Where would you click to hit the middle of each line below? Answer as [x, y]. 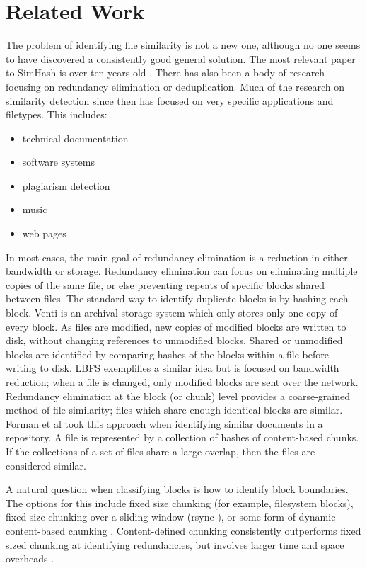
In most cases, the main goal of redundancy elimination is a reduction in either [177, 257]
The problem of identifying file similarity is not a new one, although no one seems [183, 45]
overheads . [30, 558]
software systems [58, 162]
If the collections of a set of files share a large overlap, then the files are [161, 451]
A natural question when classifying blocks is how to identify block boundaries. [177, 489]
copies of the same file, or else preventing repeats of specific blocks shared [165, 284]
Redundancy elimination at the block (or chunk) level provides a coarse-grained [178, 396]
